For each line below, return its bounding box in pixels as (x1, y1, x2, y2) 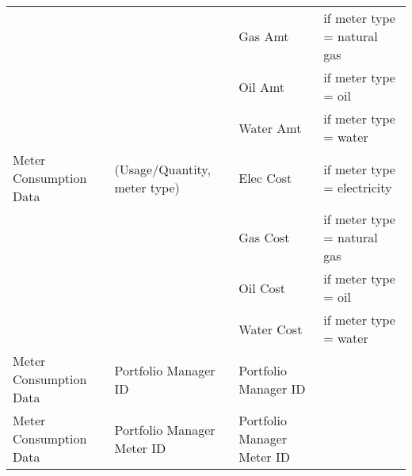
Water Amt (238, 118, 302, 137)
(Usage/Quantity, (114, 159, 211, 178)
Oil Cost (238, 278, 286, 297)
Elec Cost (238, 169, 292, 187)
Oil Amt (238, 77, 285, 96)
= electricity (323, 177, 392, 196)
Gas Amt (238, 27, 289, 45)
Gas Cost (238, 228, 290, 246)
